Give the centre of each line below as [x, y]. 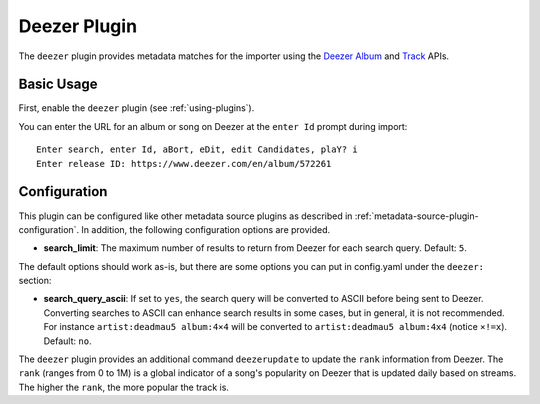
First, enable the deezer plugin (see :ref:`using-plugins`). [136, 108]
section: [35, 281]
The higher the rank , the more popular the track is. [124, 387]
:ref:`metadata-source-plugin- [416, 216]
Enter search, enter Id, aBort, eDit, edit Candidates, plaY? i [197, 149]
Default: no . [67, 341]
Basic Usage [58, 84]
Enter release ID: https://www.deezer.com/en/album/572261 [184, 163]
